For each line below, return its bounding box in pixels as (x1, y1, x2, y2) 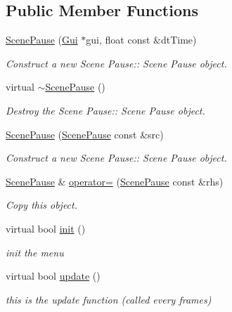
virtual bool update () (6, 268, 101, 283)
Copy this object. (6, 197, 77, 212)
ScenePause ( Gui (6, 32, 78, 47)
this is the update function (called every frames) (6, 292, 212, 306)
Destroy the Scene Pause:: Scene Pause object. (6, 103, 205, 117)
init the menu (6, 245, 64, 259)
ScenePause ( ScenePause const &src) (6, 126, 164, 141)
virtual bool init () (6, 221, 86, 235)
